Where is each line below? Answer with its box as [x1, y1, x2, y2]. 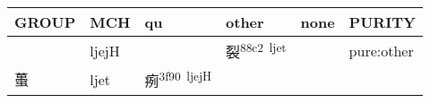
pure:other [348, 39, 414, 61]
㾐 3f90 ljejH [144, 67, 212, 91]
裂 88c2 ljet [226, 39, 287, 63]
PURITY [348, 12, 416, 32]
